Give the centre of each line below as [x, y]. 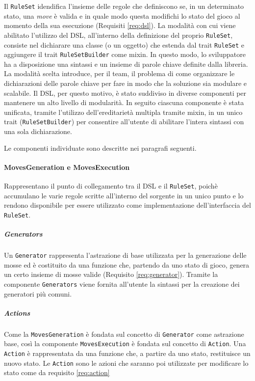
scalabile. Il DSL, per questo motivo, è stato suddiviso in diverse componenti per [125, 93]
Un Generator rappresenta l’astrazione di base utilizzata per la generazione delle [125, 255]
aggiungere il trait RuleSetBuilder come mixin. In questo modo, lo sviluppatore [125, 54]
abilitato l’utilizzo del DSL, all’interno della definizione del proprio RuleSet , [118, 35]
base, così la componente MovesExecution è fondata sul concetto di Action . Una [125, 343]
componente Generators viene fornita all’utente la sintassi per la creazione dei [122, 284]
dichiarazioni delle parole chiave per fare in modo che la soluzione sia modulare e [125, 83]
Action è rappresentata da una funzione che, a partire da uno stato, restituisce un [127, 353]
